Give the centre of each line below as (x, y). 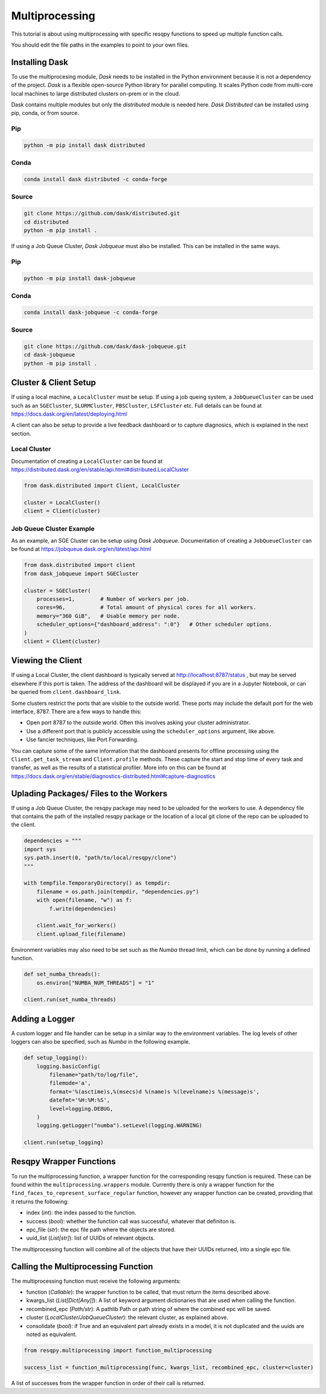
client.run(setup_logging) (64, 1143)
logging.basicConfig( (69, 1066)
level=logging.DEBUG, (81, 1108)
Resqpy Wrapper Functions (63, 1162)
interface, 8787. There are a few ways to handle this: (76, 712)
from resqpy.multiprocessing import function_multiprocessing (118, 1350)
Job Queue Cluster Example (53, 528)
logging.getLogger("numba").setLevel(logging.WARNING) (119, 1126)
